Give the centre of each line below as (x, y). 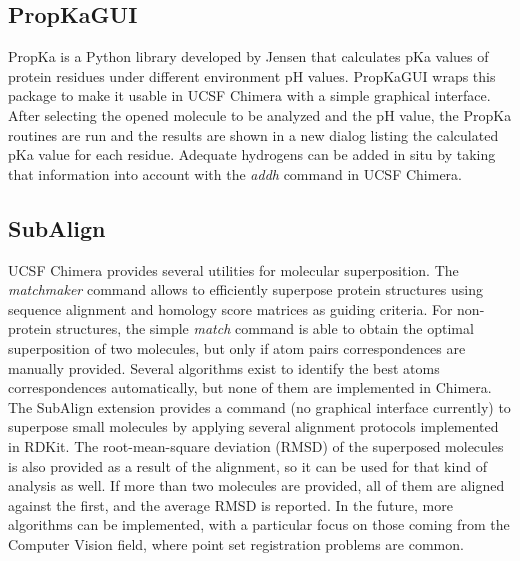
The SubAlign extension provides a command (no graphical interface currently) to (259, 406)
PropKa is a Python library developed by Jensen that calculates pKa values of (248, 56)
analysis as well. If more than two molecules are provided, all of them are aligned (256, 485)
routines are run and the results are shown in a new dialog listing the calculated (253, 134)
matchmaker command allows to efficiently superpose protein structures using (246, 289)
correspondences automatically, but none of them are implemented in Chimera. (250, 387)
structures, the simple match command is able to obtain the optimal (265, 328)
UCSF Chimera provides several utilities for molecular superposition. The (233, 269)
